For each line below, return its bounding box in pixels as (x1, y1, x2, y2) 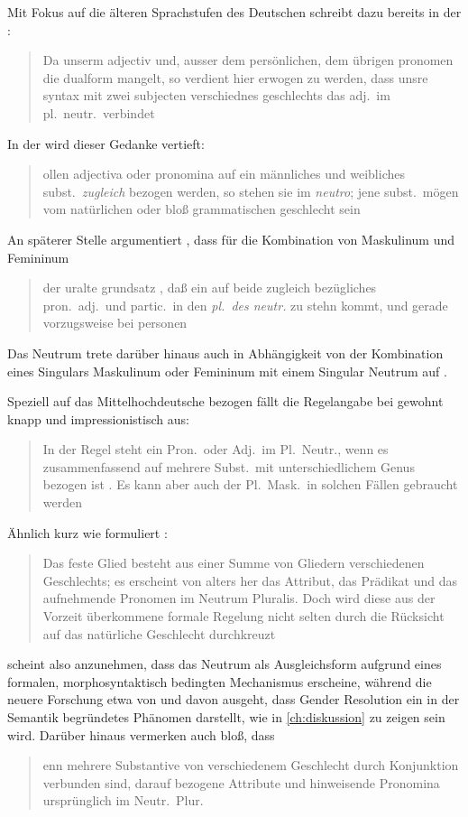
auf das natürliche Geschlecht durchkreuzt (42, 624, 276, 643)
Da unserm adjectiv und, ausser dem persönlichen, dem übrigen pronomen (42, 51, 454, 70)
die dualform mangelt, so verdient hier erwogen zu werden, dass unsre (42, 68, 428, 87)
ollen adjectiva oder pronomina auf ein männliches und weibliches (42, 164, 405, 183)
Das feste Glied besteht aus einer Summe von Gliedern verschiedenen (42, 553, 425, 572)
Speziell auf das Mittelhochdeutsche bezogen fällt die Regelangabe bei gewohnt (7, 392, 444, 411)
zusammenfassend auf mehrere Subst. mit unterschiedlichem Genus (42, 457, 415, 476)
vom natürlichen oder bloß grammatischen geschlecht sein (42, 200, 361, 218)
